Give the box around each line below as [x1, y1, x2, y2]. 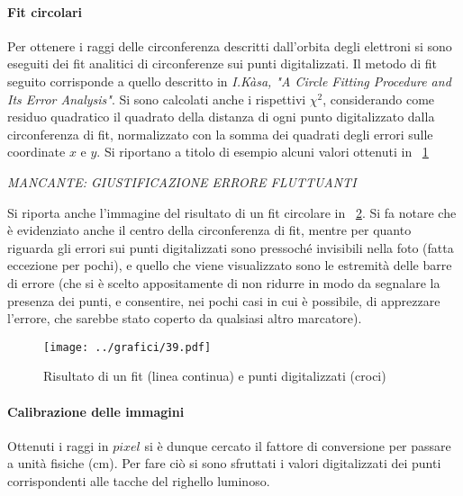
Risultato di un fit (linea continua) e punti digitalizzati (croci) [43, 366, 386, 385]
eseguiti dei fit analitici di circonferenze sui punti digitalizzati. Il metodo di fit [7, 54, 438, 73]
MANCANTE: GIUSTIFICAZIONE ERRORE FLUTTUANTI [7, 172, 357, 191]
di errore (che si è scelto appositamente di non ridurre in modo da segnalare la [7, 273, 440, 292]
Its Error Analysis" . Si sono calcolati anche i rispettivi [7, 89, 306, 108]
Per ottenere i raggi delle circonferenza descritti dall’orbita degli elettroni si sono [7, 36, 452, 55]
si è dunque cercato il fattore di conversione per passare [144, 436, 451, 455]
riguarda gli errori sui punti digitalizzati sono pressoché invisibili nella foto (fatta [7, 238, 454, 257]
